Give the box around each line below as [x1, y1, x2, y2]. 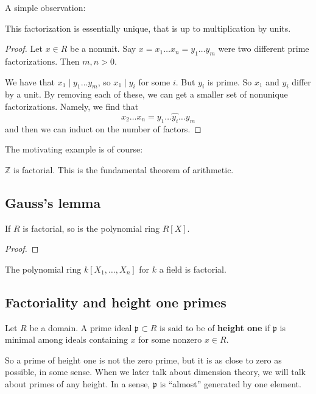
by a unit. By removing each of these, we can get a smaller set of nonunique [5, 88, 288, 101]
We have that [5, 75, 55, 88]
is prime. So [207, 75, 252, 88]
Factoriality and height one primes [5, 292, 226, 311]
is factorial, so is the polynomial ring [23, 221, 160, 234]
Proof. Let [5, 42, 43, 55]
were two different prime [218, 42, 309, 55]
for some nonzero [138, 333, 202, 346]
